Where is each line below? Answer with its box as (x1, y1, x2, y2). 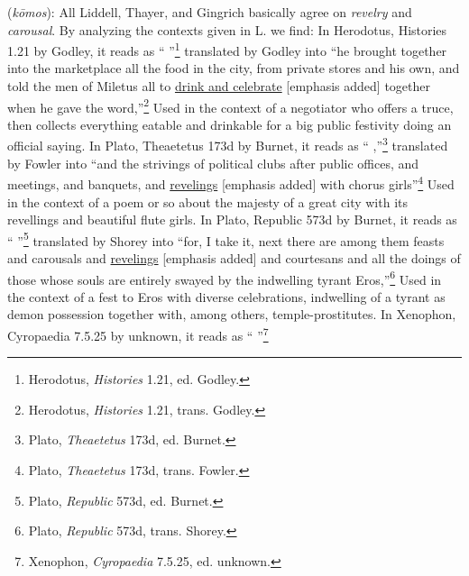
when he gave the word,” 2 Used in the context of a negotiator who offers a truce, (7, 95, 454, 116)
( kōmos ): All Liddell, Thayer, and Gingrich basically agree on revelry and (7, 3, 412, 21)
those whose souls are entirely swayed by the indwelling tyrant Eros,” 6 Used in (7, 267, 442, 288)
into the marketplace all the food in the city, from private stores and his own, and (7, 59, 460, 78)
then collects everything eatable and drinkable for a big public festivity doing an (7, 114, 452, 133)
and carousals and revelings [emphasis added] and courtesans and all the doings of (7, 249, 461, 267)
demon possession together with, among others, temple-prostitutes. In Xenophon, (7, 305, 456, 324)
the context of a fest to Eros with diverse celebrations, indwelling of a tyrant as (7, 287, 446, 306)
